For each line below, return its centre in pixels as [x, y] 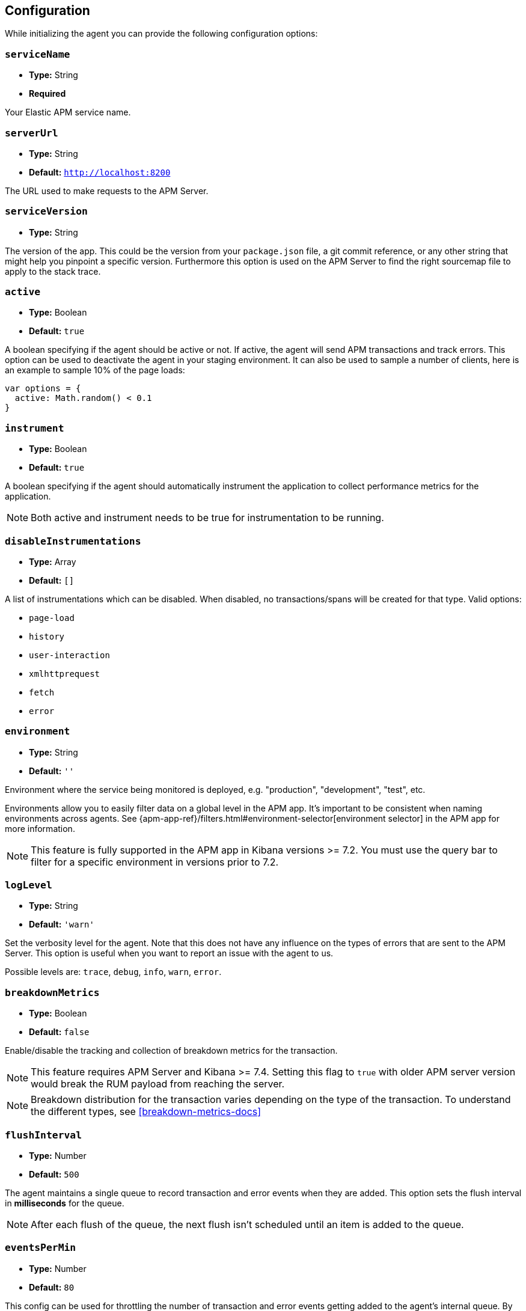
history [47, 636]
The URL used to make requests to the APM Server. [107, 191]
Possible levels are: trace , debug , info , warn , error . [113, 972]
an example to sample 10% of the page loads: [95, 370]
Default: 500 [54, 1174]
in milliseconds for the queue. [65, 1203]
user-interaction [69, 655]
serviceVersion [46, 212]
